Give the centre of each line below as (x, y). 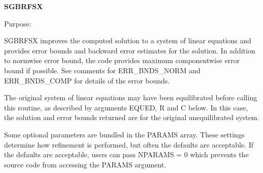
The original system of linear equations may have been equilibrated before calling (131, 97)
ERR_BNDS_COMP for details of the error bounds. (87, 80)
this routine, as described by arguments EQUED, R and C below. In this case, (126, 107)
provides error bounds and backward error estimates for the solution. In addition (130, 50)
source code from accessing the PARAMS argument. (85, 164)
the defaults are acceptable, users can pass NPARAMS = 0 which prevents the (126, 154)
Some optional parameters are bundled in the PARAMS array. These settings (124, 134)
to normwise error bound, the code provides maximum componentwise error (122, 60)
